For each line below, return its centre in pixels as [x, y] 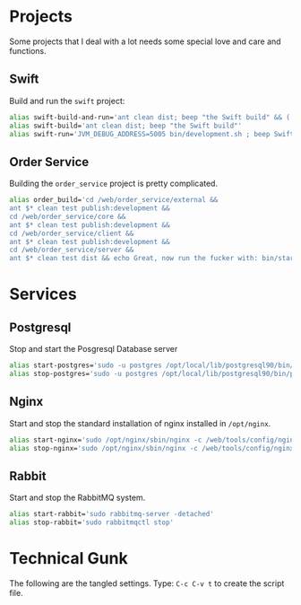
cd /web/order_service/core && [68, 216]
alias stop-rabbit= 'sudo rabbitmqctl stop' [92, 522]
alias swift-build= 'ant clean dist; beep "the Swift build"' [126, 126]
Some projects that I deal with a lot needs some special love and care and [145, 41]
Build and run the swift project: [67, 101]
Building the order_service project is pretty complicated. [113, 184]
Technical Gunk [69, 559]
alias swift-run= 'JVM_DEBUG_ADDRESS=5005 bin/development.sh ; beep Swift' [154, 134]
